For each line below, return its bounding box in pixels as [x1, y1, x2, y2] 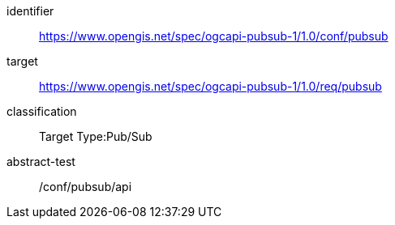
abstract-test [6, 155, 75, 168]
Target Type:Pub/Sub [39, 129, 152, 143]
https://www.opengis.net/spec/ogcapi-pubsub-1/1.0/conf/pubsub [39, 29, 389, 43]
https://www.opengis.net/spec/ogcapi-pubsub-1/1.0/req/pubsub [39, 79, 382, 93]
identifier [6, 4, 54, 18]
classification [6, 104, 77, 118]
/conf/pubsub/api [39, 180, 132, 193]
